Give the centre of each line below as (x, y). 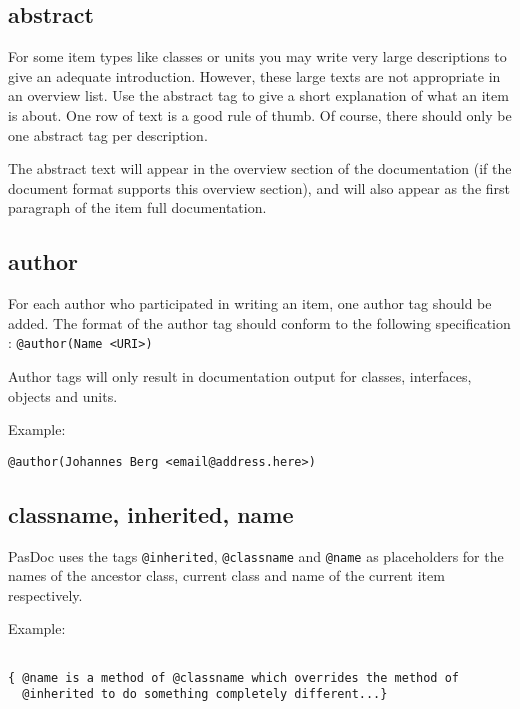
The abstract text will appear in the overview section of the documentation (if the (260, 168)
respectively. (45, 594)
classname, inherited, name (151, 513)
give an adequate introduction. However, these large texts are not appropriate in (254, 75)
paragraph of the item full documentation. (137, 207)
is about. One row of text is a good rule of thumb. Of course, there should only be (260, 114)
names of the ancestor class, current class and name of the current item (226, 575)
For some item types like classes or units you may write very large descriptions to (257, 56)
